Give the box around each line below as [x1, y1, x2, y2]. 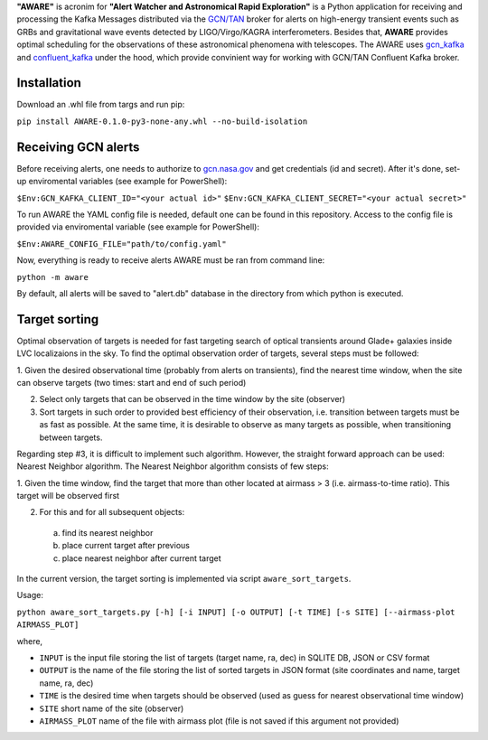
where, [16, 635, 43, 646]
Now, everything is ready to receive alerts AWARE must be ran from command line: [16, 255, 325, 266]
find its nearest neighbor [61, 527, 154, 538]
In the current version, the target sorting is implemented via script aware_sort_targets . [16, 574, 352, 585]
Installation [16, 75, 81, 90]
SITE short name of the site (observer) [39, 703, 184, 714]
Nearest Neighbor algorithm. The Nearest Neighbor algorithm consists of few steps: [16, 461, 329, 472]
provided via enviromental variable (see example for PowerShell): [16, 221, 259, 232]
